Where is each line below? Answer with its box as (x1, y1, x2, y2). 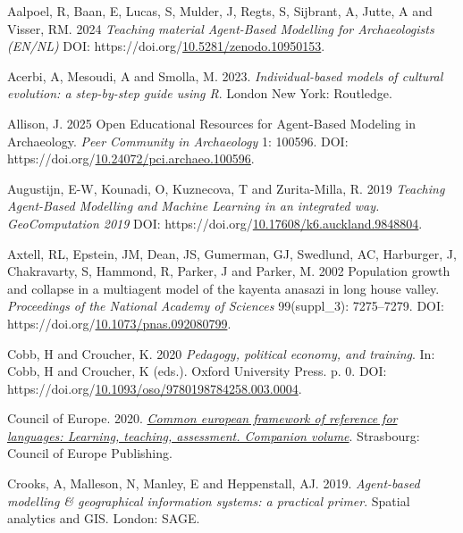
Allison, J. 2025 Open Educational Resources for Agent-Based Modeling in (7, 113, 416, 132)
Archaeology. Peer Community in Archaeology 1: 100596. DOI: (7, 131, 349, 150)
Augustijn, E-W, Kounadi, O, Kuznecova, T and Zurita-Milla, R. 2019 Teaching (7, 179, 445, 197)
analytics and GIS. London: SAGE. (7, 509, 200, 528)
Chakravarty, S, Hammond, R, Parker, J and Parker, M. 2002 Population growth (7, 262, 450, 280)
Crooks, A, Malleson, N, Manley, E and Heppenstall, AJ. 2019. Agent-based (7, 474, 420, 493)
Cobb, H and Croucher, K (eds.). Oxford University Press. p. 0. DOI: (7, 362, 387, 380)
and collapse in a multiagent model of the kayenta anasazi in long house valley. (7, 279, 440, 297)
